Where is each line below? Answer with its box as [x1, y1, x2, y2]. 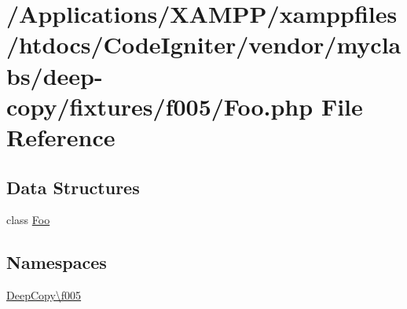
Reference [6, 120, 115, 153]
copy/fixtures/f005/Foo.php [6, 90, 313, 122]
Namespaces [6, 250, 107, 274]
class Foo [6, 212, 50, 228]
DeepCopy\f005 [6, 287, 82, 303]
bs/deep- [6, 59, 103, 91]
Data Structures [6, 175, 140, 199]
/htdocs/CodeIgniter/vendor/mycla [6, 28, 401, 61]
